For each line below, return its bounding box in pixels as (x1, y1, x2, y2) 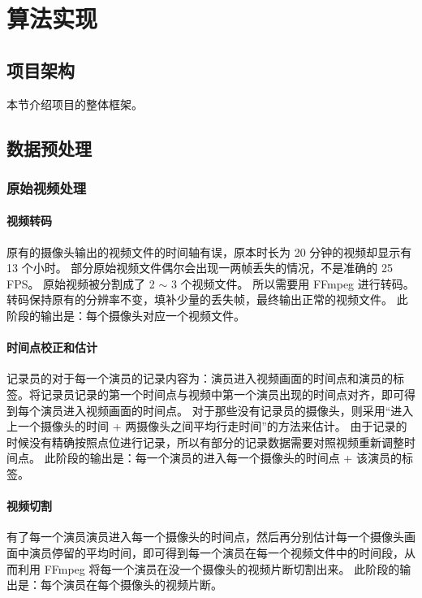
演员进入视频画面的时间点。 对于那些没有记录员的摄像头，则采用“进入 (40, 401, 414, 418)
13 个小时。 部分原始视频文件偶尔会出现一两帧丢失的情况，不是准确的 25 (6, 259, 393, 276)
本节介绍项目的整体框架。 (6, 95, 143, 112)
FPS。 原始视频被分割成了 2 (6, 275, 155, 292)
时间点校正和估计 (6, 339, 97, 356)
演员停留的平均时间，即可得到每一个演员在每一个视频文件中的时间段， (28, 544, 404, 561)
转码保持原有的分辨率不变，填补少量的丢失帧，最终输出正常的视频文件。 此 (6, 291, 408, 308)
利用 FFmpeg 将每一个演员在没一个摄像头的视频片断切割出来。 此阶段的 (17, 560, 400, 577)
